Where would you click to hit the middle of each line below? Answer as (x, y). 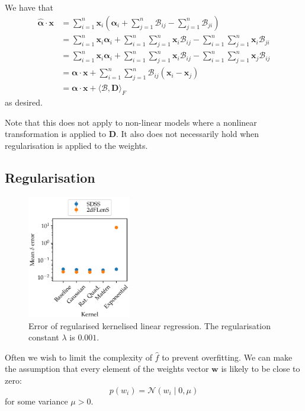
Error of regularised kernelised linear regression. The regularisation (150, 325)
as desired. (24, 102)
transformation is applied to (55, 134)
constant (44, 337)
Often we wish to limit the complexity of (78, 357)
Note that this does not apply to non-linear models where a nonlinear (131, 122)
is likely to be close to (261, 369)
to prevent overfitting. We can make (227, 357)
